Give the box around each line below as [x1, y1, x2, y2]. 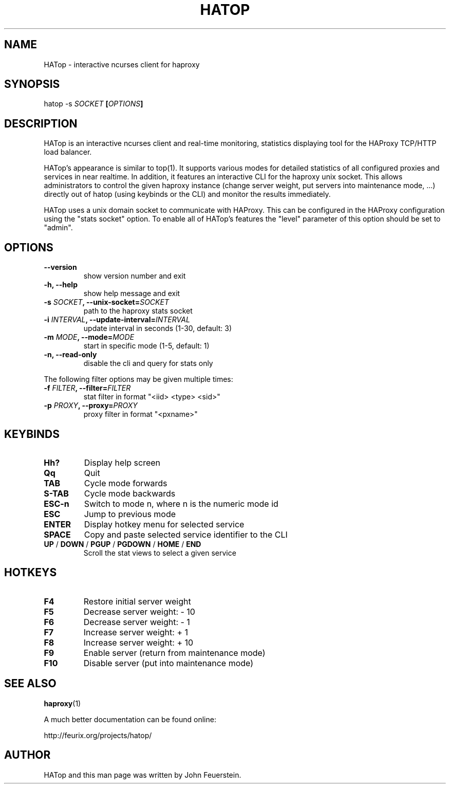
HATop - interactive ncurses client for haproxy [44, 60, 200, 69]
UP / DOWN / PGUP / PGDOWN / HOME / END [44, 539, 201, 548]
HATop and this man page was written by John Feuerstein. [44, 770, 241, 779]
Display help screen [84, 457, 161, 468]
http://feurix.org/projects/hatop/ [44, 730, 152, 740]
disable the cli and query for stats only [83, 359, 213, 368]
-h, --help [44, 280, 78, 289]
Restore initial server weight [83, 596, 191, 607]
